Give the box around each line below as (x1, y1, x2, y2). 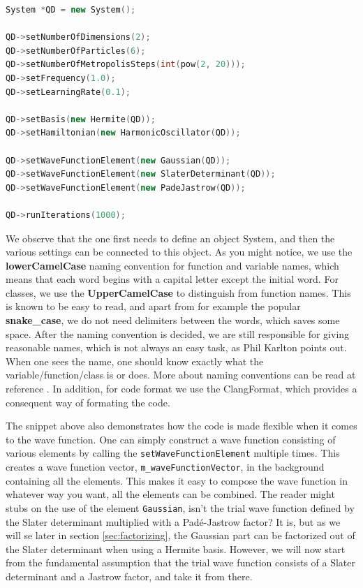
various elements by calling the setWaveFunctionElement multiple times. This (6, 446, 340, 460)
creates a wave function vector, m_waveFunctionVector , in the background (6, 460, 325, 474)
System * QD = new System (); (6, 5, 136, 15)
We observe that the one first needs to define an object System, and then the (6, 230, 335, 245)
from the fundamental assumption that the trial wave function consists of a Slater (6, 555, 356, 570)
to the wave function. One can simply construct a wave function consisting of (6, 432, 336, 446)
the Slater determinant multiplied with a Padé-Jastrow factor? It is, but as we (6, 514, 341, 529)
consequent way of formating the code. (6, 395, 170, 409)
